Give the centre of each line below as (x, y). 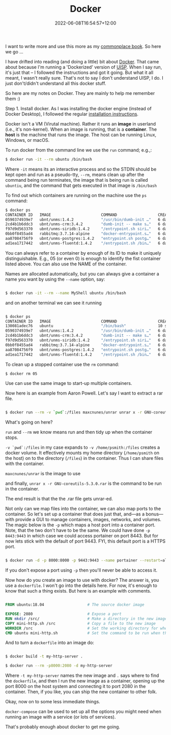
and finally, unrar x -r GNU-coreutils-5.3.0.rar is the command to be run (83, 483)
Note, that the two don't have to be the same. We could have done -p (78, 530)
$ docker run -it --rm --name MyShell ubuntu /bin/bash (66, 293)
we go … (15, 52)
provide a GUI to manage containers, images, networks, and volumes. (88, 520)
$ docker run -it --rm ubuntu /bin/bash (49, 159)
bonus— (155, 514)
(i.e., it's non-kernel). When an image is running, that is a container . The (81, 129)
